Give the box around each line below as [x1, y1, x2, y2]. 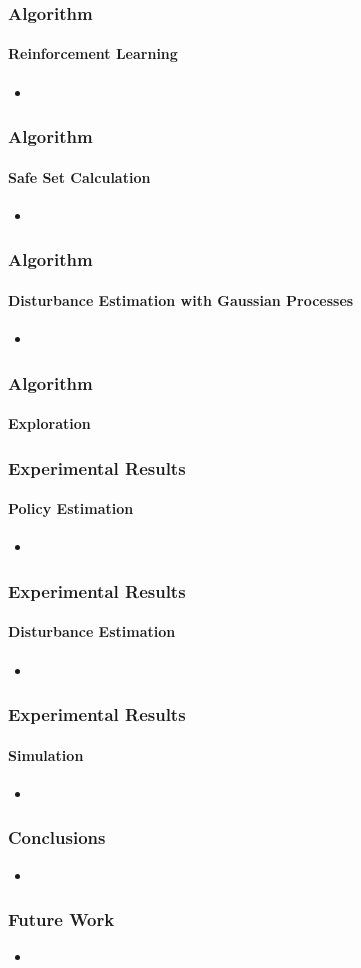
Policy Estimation [8, 498, 134, 519]
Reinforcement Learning [8, 43, 178, 64]
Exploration [8, 413, 91, 434]
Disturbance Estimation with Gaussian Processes [8, 289, 354, 310]
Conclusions [8, 825, 106, 850]
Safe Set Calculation [8, 166, 151, 187]
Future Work [8, 907, 115, 932]
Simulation [8, 744, 84, 765]
